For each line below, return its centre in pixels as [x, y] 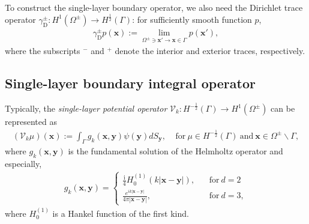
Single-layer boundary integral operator [130, 83]
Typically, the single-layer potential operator [86, 108]
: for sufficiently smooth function [192, 19]
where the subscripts [43, 50]
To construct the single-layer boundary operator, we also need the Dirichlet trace [154, 7]
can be [283, 108]
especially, [23, 163]
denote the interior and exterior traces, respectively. [210, 50]
